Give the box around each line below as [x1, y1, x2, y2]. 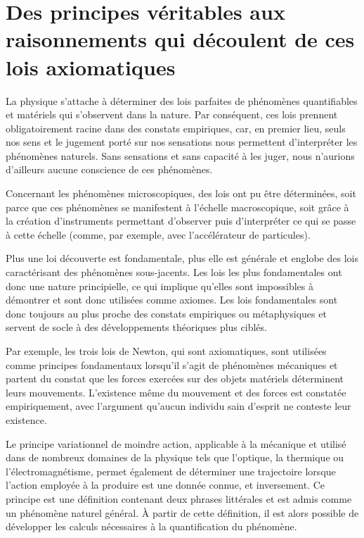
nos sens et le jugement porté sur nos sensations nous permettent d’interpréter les [6, 134, 358, 149]
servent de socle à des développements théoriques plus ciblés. [6, 320, 267, 334]
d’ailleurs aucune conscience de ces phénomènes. [6, 162, 213, 177]
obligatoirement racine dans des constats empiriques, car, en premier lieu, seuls [6, 120, 346, 135]
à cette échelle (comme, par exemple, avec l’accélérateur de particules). [6, 227, 311, 242]
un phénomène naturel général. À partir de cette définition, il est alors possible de [6, 505, 359, 520]
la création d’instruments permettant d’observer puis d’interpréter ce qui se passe [6, 213, 356, 228]
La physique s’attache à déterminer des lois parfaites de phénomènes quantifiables [6, 93, 358, 108]
